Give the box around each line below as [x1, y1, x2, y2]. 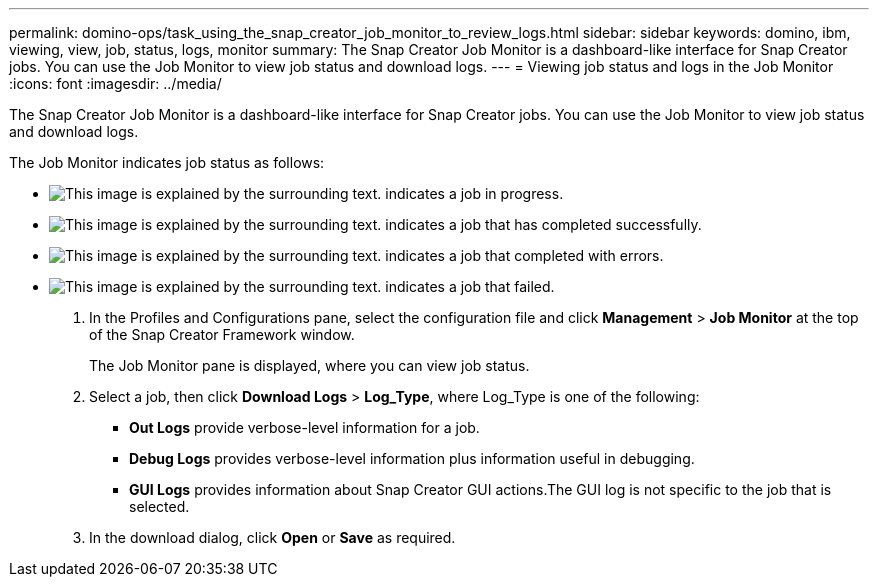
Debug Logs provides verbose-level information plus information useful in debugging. [129, 450, 695, 467]
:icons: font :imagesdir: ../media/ [9, 75, 222, 92]
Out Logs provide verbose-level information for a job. [129, 419, 480, 436]
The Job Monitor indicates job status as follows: [9, 154, 325, 171]
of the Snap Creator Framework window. [89, 326, 355, 343]
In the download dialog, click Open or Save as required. [89, 529, 456, 546]
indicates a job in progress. [385, 185, 564, 202]
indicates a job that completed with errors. [385, 247, 664, 264]
